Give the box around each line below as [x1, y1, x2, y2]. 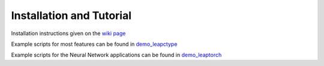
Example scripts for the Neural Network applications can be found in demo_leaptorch [11, 51, 222, 59]
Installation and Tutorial [11, 9, 132, 22]
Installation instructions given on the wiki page [11, 30, 126, 37]
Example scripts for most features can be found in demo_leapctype [11, 40, 178, 48]
